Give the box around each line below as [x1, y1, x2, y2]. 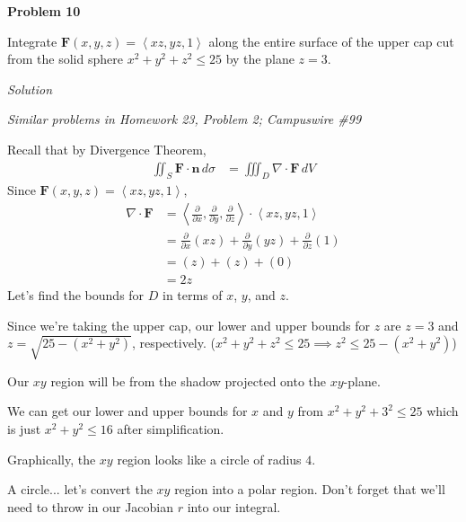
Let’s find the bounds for [7, 285, 145, 304]
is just [7, 420, 41, 438]
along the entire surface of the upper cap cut [208, 31, 454, 50]
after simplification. [117, 420, 224, 438]
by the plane [225, 49, 295, 68]
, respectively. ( [131, 333, 215, 352]
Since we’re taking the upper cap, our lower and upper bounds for [7, 315, 371, 334]
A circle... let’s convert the [7, 480, 153, 499]
